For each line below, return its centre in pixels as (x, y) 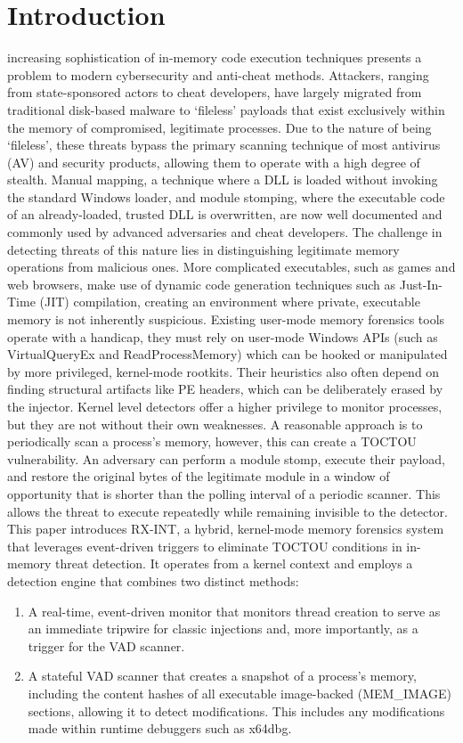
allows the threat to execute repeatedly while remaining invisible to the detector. (227, 511)
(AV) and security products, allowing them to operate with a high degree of (214, 162)
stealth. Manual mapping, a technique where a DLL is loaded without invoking (223, 180)
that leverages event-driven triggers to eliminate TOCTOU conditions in (205, 546)
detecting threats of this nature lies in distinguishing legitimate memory (203, 249)
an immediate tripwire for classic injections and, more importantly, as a (223, 629)
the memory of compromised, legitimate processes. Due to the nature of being (219, 127)
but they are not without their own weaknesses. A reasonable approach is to (215, 424)
